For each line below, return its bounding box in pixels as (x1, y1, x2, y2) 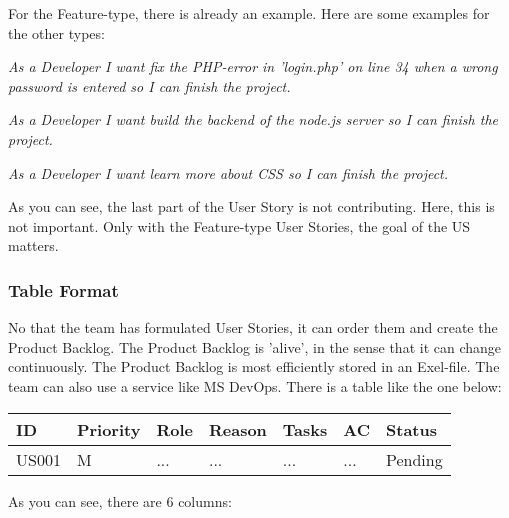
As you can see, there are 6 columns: (8, 490, 232, 511)
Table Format (8, 277, 119, 302)
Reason (208, 417, 267, 441)
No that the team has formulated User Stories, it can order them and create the (8, 317, 498, 338)
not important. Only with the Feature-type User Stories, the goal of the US (8, 215, 471, 236)
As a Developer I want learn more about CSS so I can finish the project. (8, 162, 449, 183)
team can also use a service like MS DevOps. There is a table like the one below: (8, 375, 502, 396)
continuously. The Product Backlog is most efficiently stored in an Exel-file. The (8, 356, 500, 377)
